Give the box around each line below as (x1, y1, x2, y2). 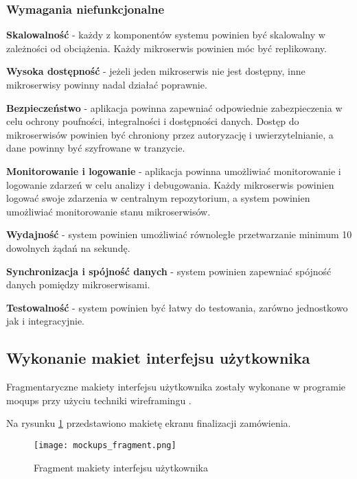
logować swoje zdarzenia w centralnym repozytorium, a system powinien (6, 191, 310, 205)
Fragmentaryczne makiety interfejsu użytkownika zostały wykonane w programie (6, 379, 346, 394)
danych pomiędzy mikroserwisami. (6, 277, 150, 292)
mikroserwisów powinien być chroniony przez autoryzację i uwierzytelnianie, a (6, 127, 334, 141)
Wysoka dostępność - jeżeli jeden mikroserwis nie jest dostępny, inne (6, 64, 306, 78)
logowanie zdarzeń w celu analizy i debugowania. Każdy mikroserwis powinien (6, 177, 334, 191)
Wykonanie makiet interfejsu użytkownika (6, 347, 310, 369)
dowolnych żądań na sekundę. (6, 240, 130, 255)
